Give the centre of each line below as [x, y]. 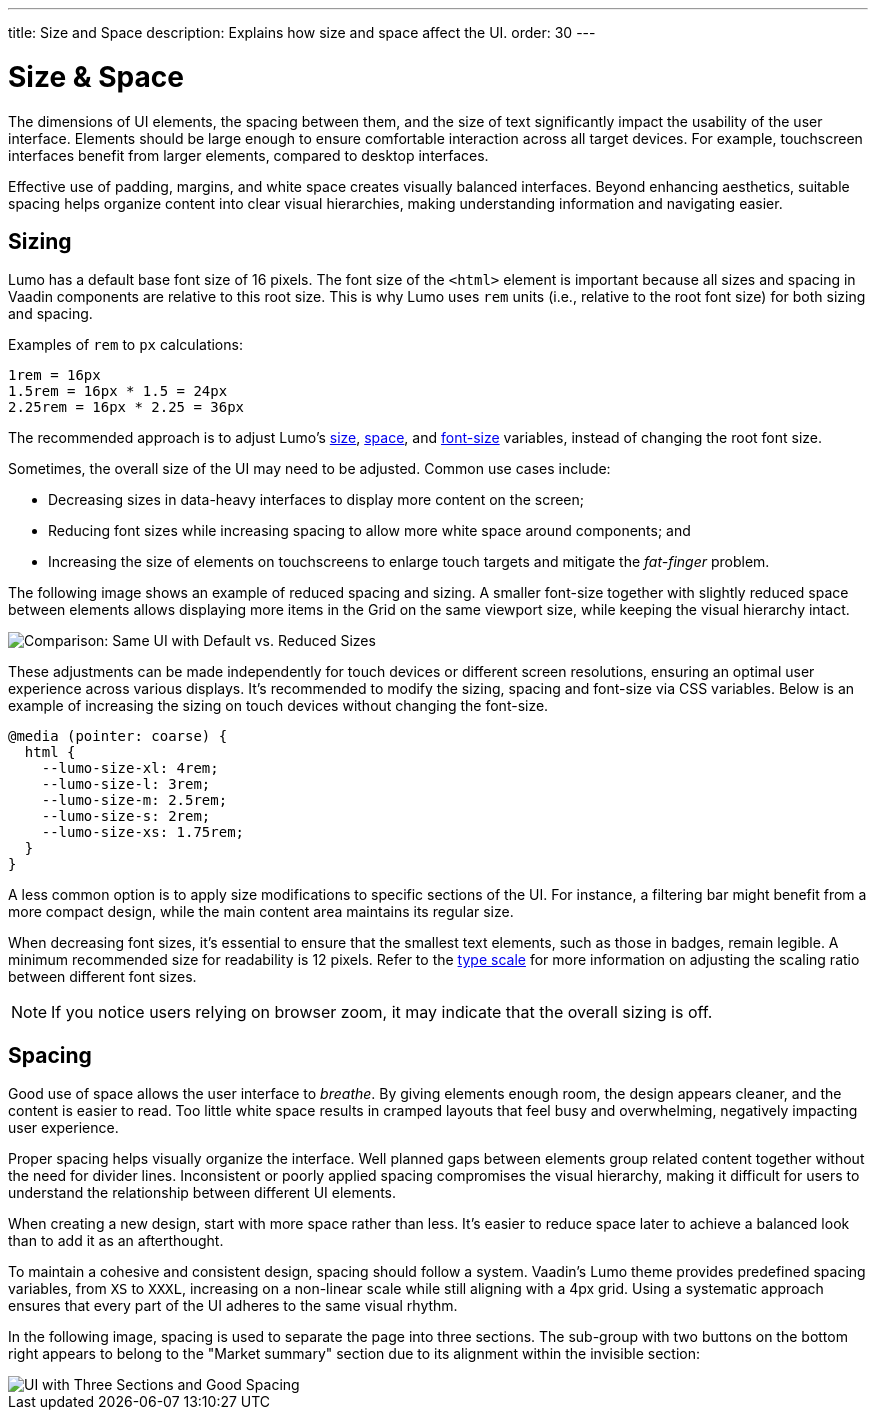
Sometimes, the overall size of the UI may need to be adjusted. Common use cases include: [309, 469]
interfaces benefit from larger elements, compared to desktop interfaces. [248, 155]
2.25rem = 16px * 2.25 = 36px [126, 407]
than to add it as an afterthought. [116, 1241]
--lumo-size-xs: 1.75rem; [143, 832]
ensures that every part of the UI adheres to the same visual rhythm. [233, 1306]
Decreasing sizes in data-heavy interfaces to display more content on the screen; [316, 500]
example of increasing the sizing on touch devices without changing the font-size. [278, 706]
